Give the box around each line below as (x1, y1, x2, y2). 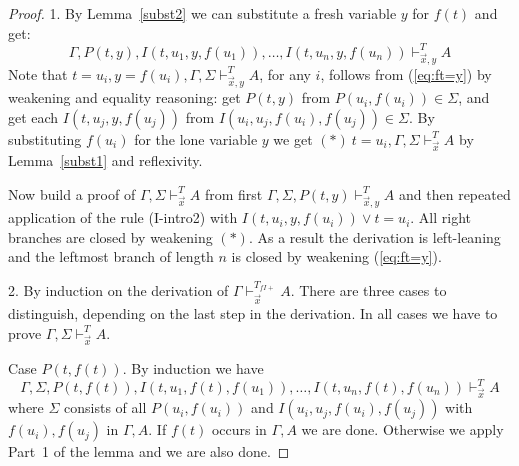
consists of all (64, 397, 147, 418)
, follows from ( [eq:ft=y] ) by (320, 63, 492, 84)
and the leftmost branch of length (8, 246, 214, 267)
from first (204, 183, 263, 204)
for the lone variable (134, 128, 258, 149)
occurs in (211, 419, 267, 440)
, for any (259, 63, 311, 84)
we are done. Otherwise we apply (301, 419, 504, 440)
